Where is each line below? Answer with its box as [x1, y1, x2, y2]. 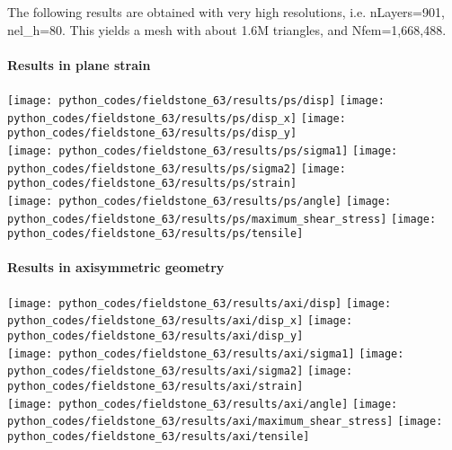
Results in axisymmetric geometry [7, 258, 225, 277]
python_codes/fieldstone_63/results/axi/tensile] [7, 429, 310, 443]
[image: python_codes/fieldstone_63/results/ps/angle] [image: [7, 194, 392, 207]
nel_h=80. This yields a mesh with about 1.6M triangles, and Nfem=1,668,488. [7, 20, 447, 39]
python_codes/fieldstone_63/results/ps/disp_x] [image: [7, 111, 346, 125]
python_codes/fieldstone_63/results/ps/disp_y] [7, 127, 297, 140]
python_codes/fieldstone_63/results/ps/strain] [7, 177, 297, 190]
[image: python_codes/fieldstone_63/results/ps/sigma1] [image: [7, 144, 398, 157]
